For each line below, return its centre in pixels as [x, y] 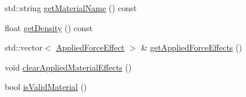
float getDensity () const [49, 27]
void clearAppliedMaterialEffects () [68, 67]
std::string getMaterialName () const [71, 8]
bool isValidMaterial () [46, 87]
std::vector [24, 47]
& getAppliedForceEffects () [192, 47]
